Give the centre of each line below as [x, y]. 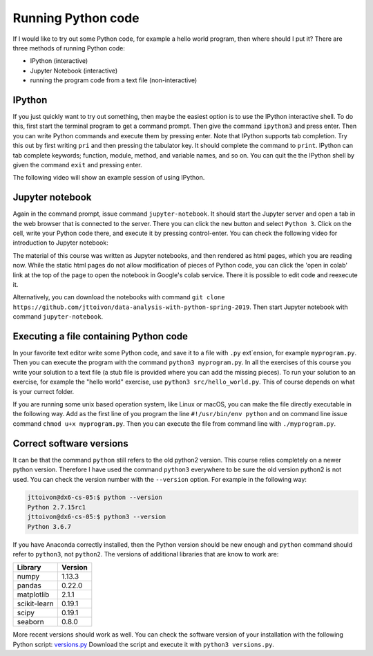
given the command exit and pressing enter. [77, 165]
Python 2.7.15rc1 [57, 507]
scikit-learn [36, 603]
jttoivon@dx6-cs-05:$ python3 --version [96, 517]
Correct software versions [70, 443]
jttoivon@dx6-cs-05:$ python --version [95, 497]
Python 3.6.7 [49, 526]
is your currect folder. [44, 391]
